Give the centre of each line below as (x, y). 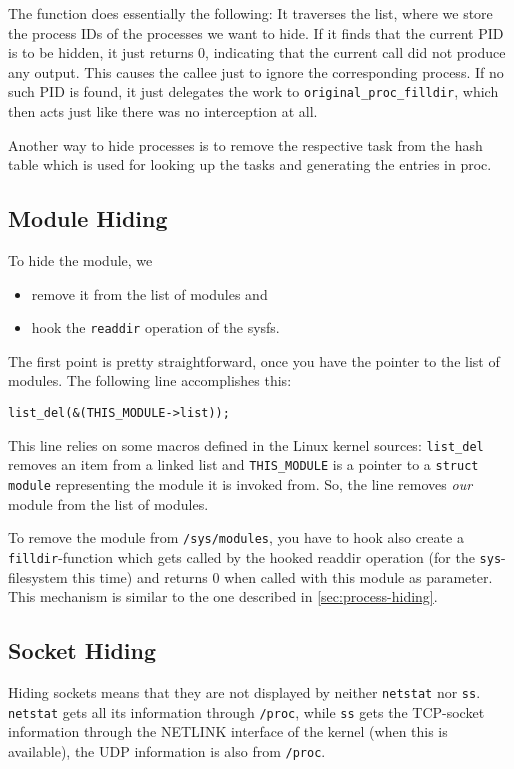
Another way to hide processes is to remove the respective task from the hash (245, 144)
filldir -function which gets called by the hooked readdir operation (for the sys (255, 556)
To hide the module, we (80, 260)
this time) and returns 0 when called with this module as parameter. (282, 576)
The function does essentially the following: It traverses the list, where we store (250, 13)
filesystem (38, 576)
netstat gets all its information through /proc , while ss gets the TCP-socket (246, 711)
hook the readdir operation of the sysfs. (155, 327)
